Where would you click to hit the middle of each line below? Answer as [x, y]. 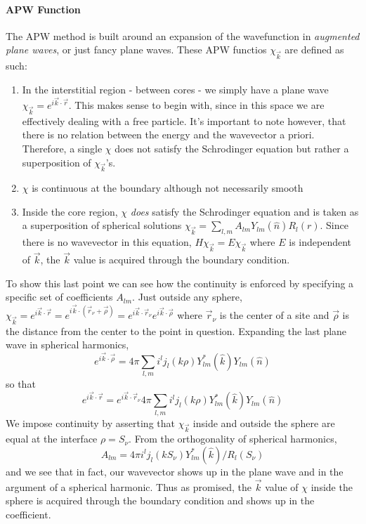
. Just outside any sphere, [187, 297]
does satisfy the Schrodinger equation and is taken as [244, 211]
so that [21, 384]
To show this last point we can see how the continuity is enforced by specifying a [180, 283]
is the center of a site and [274, 315]
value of [282, 486]
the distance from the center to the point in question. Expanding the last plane [176, 330]
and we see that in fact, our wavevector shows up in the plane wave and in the [175, 471]
